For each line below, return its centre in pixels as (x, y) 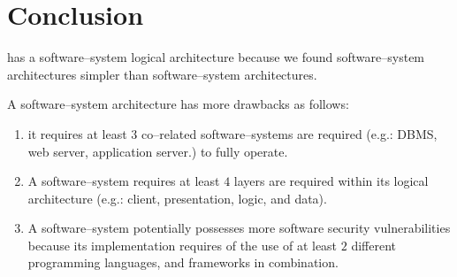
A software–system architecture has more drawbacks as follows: (178, 104)
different (373, 245)
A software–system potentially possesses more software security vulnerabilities (239, 228)
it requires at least (77, 133)
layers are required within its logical (331, 181)
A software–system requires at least (124, 181)
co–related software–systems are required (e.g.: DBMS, (289, 133)
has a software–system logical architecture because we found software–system (216, 57)
